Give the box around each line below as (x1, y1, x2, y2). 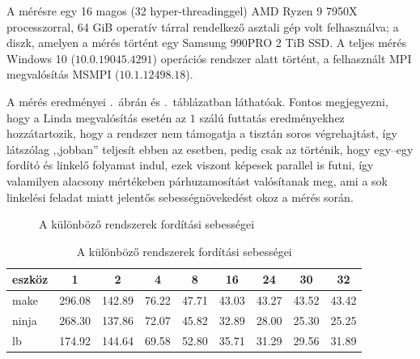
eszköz (12, 271, 49, 288)
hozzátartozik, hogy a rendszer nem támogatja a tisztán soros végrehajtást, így (6, 125, 397, 142)
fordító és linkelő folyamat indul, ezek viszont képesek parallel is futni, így (6, 156, 374, 173)
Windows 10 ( (6, 49, 75, 66)
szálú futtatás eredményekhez (199, 109, 345, 126)
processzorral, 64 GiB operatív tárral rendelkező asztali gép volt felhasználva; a (6, 18, 399, 35)
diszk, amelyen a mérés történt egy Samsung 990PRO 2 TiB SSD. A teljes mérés (6, 34, 407, 51)
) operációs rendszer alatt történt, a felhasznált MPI (152, 49, 412, 66)
